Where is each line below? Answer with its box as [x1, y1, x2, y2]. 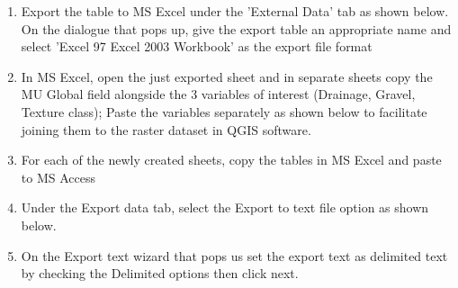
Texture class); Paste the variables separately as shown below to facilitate [21, 102, 427, 121]
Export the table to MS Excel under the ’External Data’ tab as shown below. [21, 2, 449, 20]
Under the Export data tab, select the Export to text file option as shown [21, 198, 429, 217]
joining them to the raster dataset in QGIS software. [21, 120, 311, 139]
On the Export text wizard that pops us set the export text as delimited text [21, 246, 448, 265]
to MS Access [21, 167, 95, 186]
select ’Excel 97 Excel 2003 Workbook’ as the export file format [21, 37, 373, 56]
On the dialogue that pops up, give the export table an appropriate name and [21, 19, 452, 38]
